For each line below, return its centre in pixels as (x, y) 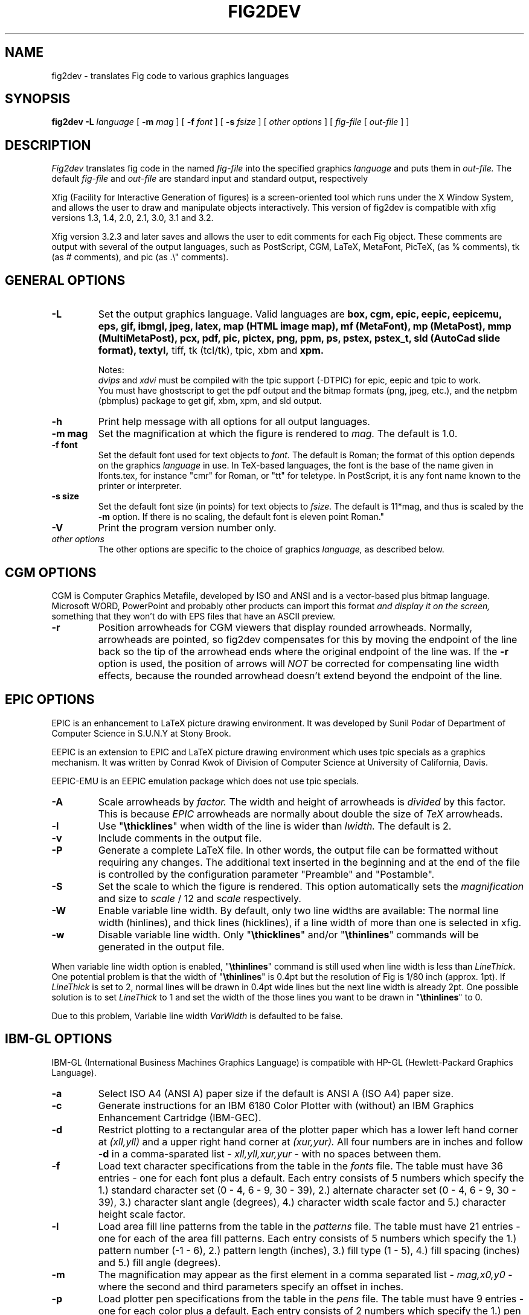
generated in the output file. (161, 946)
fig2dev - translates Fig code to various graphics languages (170, 75)
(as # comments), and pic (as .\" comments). (140, 257)
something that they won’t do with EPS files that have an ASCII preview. (194, 616)
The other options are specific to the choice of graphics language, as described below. (271, 549)
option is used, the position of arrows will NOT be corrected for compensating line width (299, 663)
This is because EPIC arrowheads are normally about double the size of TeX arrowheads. (300, 814)
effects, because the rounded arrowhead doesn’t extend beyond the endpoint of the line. (300, 675)
